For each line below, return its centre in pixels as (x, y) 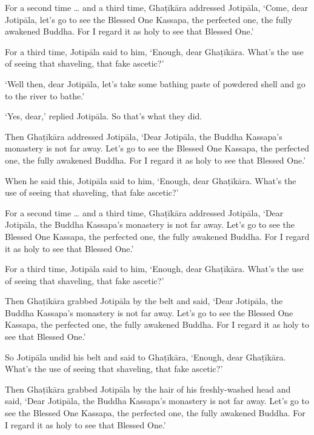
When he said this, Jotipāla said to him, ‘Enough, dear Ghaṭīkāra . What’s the (151, 180)
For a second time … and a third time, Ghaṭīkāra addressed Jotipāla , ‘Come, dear (156, 7)
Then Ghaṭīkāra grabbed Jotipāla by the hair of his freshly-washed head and (148, 389)
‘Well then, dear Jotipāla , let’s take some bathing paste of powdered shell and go (155, 83)
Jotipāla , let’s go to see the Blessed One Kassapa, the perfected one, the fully (149, 19)
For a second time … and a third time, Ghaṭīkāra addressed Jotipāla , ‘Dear (144, 212)
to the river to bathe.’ (45, 95)
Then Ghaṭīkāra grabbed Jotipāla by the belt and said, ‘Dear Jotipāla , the (144, 301)
